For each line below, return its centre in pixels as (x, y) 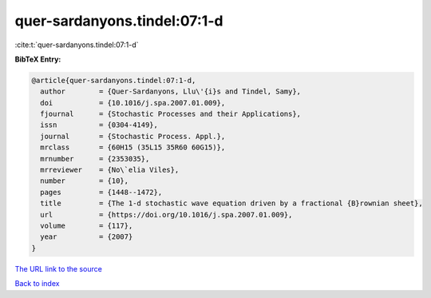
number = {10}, (85, 181)
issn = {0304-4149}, (99, 125)
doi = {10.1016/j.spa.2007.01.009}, (133, 103)
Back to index (37, 284)
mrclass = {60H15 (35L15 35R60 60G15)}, (133, 147)
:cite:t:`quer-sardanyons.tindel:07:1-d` (77, 45)
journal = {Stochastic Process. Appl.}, (133, 136)
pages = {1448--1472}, (101, 192)
